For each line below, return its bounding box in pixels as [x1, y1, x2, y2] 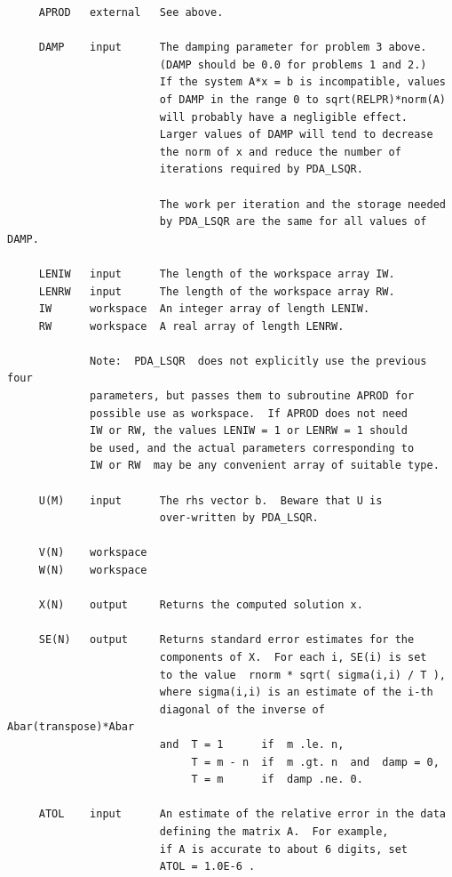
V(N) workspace [38, 546, 147, 559]
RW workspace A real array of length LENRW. [38, 319, 345, 333]
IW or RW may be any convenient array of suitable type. [90, 459, 440, 472]
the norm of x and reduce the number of [159, 145, 401, 158]
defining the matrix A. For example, [159, 825, 389, 838]
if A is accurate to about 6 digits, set [159, 842, 408, 856]
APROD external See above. [38, 6, 224, 19]
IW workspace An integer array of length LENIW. [38, 302, 370, 316]
